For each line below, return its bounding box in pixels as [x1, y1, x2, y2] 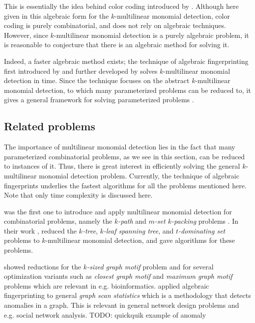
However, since [4, 29, 48, 40]
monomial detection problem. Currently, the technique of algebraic [39, 170, 239, 180]
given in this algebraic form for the [4, 10, 109, 21]
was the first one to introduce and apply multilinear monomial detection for [4, 206, 232, 216]
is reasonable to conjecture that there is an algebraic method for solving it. [4, 39, 229, 50]
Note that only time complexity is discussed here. [4, 190, 153, 200]
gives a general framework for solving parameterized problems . [4, 94, 194, 105]
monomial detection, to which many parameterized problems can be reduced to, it [4, 85, 251, 95]
